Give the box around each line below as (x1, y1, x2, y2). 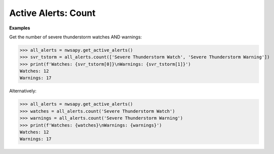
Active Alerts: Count (9, 7, 96, 18)
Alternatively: (9, 88, 37, 94)
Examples (9, 25, 30, 31)
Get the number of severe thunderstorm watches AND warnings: (9, 34, 142, 40)
